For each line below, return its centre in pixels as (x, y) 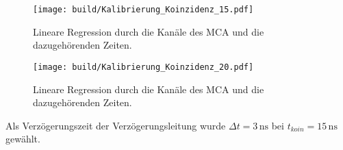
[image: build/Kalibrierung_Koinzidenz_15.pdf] (143, 10)
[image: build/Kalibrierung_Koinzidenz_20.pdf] (143, 67)
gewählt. (23, 139)
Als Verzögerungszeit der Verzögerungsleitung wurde (116, 125)
